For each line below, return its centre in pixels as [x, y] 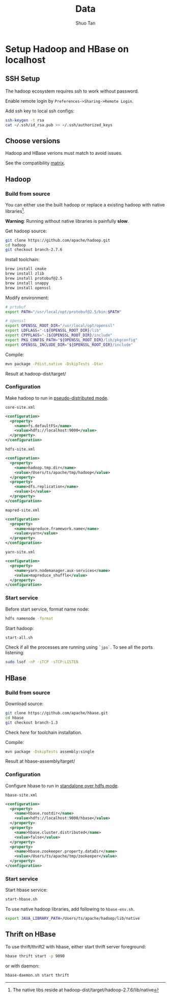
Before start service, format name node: [47, 609]
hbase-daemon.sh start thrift [37, 975]
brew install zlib [25, 274]
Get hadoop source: [26, 231]
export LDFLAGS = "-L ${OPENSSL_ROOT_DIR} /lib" [53, 331]
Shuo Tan [85, 23]
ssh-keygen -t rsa [25, 120]
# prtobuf [16, 307]
